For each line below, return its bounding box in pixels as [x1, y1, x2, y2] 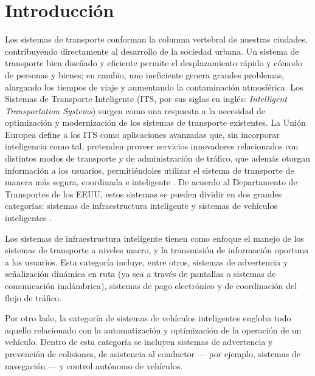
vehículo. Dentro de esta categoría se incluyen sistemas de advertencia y [5, 335, 273, 348]
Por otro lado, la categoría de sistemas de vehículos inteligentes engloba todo [5, 312, 291, 324]
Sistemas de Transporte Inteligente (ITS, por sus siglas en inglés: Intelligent [5, 92, 287, 105]
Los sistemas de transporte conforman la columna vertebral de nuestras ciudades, [5, 33, 308, 46]
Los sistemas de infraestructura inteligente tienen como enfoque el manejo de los [5, 231, 304, 244]
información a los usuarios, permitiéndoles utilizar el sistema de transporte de [5, 163, 294, 176]
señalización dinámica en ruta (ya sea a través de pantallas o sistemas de [5, 267, 276, 280]
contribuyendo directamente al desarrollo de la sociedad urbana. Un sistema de [5, 44, 299, 57]
